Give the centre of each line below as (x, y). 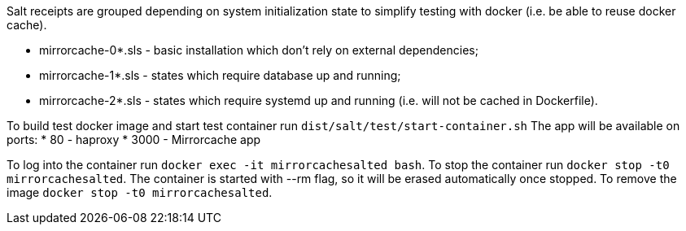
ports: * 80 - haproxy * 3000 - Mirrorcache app (134, 139)
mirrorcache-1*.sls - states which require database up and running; (220, 75)
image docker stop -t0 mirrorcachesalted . (140, 192)
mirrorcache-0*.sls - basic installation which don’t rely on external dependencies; (259, 50)
